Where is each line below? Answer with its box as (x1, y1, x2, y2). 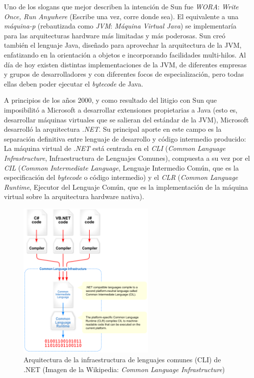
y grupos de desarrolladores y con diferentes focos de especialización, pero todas (4, 69, 244, 79)
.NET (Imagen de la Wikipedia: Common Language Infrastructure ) (24, 364, 225, 374)
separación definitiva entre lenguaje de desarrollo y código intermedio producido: (4, 133, 246, 144)
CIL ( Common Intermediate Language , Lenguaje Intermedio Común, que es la (4, 162, 239, 173)
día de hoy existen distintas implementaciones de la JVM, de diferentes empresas (4, 59, 247, 69)
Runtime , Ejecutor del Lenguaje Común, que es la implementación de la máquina (4, 181, 248, 192)
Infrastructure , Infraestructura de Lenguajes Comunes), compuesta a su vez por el (4, 152, 250, 163)
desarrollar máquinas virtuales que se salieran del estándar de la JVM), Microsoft (4, 114, 249, 124)
